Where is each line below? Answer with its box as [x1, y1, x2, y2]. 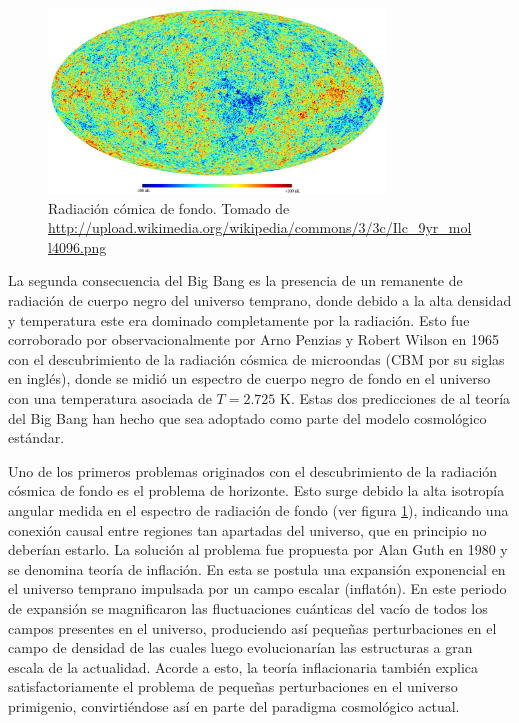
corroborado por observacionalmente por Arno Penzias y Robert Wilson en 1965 [8, 329, 499, 350]
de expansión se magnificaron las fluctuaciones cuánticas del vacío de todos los [8, 597, 488, 618]
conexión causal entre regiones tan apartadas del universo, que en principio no [8, 519, 487, 540]
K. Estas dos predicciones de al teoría [280, 388, 511, 409]
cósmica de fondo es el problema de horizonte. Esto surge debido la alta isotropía [8, 480, 505, 501]
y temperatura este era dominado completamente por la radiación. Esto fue [8, 309, 470, 330]
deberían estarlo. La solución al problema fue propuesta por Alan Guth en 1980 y [8, 539, 508, 560]
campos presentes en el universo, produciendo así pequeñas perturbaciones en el [8, 617, 497, 638]
